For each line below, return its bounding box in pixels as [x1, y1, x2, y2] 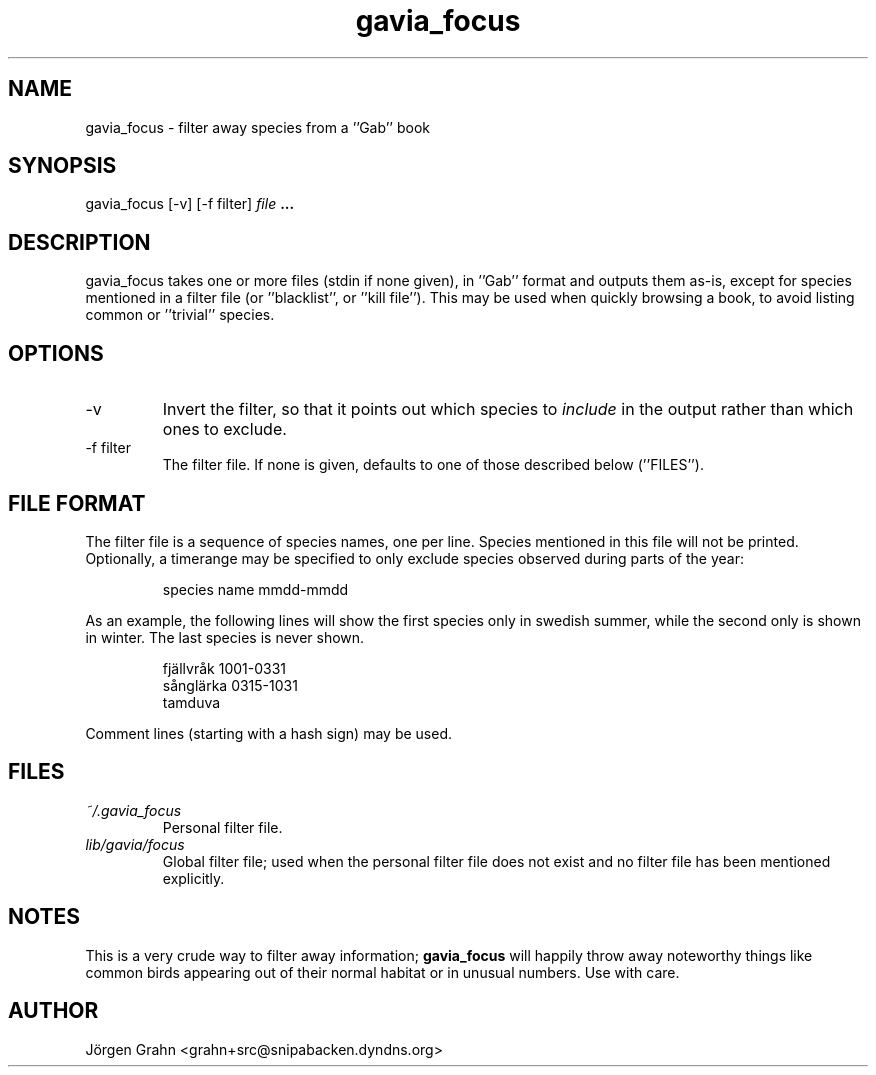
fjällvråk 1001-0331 [162, 659, 287, 677]
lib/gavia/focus [85, 835, 185, 853]
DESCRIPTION [8, 229, 151, 255]
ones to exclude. [162, 419, 287, 440]
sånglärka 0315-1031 [162, 676, 298, 694]
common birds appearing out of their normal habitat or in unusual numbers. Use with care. [85, 963, 680, 981]
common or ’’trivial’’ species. [85, 306, 275, 324]
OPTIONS [8, 340, 104, 366]
